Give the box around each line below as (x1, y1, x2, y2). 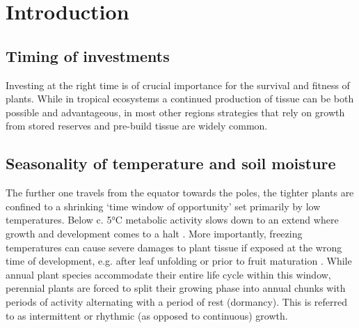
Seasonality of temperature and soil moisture (6, 153, 336, 174)
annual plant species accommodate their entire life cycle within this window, (6, 267, 331, 281)
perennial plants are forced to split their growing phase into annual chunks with (6, 281, 346, 295)
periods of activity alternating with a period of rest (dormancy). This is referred (6, 294, 348, 309)
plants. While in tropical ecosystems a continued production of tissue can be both (6, 91, 354, 106)
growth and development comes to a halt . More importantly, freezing (6, 226, 303, 240)
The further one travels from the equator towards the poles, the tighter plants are (6, 185, 354, 200)
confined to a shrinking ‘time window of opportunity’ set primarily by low (6, 198, 321, 213)
